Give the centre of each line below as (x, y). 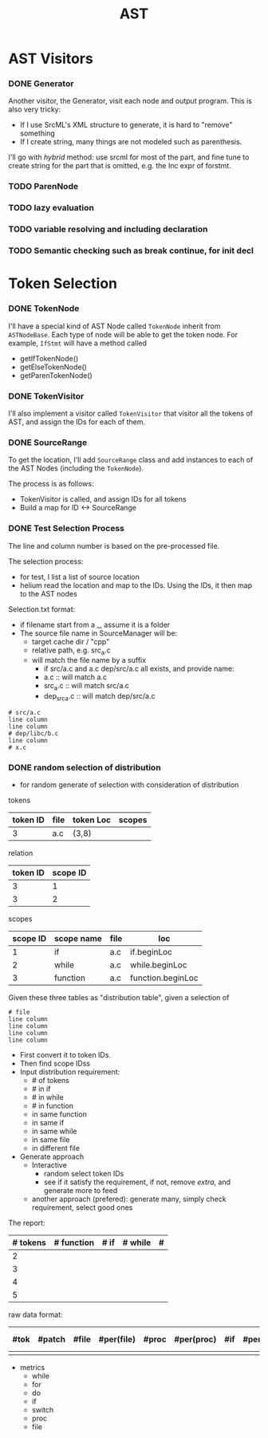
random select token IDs (84, 1174)
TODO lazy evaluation (51, 208)
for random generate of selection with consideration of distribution (129, 785)
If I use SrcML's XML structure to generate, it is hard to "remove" (126, 125)
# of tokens (50, 1081)
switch (43, 1410)
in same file (51, 1140)
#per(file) (117, 1339)
